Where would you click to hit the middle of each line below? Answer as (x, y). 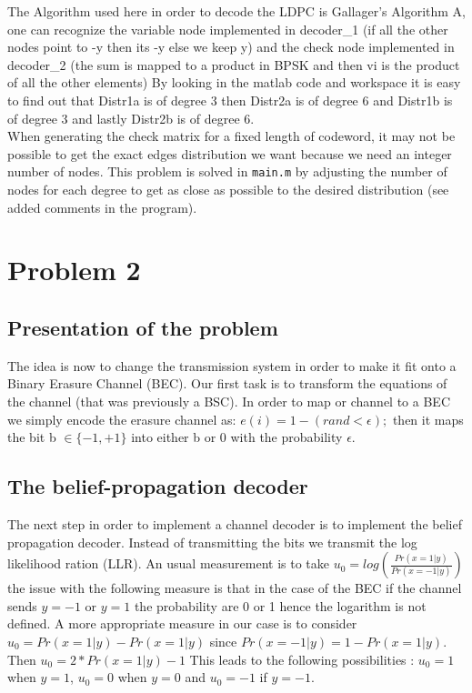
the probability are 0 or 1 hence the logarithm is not (280, 605)
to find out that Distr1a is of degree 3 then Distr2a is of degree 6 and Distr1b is (230, 100)
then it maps (428, 419)
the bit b (32, 437)
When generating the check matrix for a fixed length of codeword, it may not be (231, 136)
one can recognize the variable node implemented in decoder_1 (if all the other (228, 29)
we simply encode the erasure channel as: (122, 419)
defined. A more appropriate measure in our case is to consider (182, 623)
